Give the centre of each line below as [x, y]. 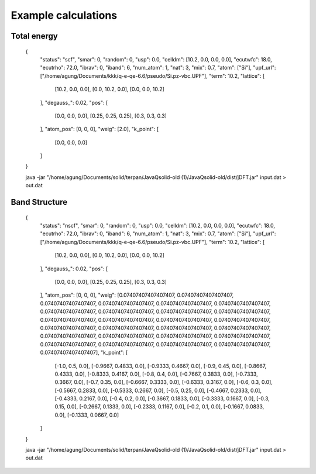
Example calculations [64, 15]
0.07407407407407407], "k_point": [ [84, 353]
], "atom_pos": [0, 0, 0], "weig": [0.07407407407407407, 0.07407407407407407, [137, 295]
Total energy [34, 36]
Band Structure [39, 202]
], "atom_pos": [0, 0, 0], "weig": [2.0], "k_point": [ [99, 129]
